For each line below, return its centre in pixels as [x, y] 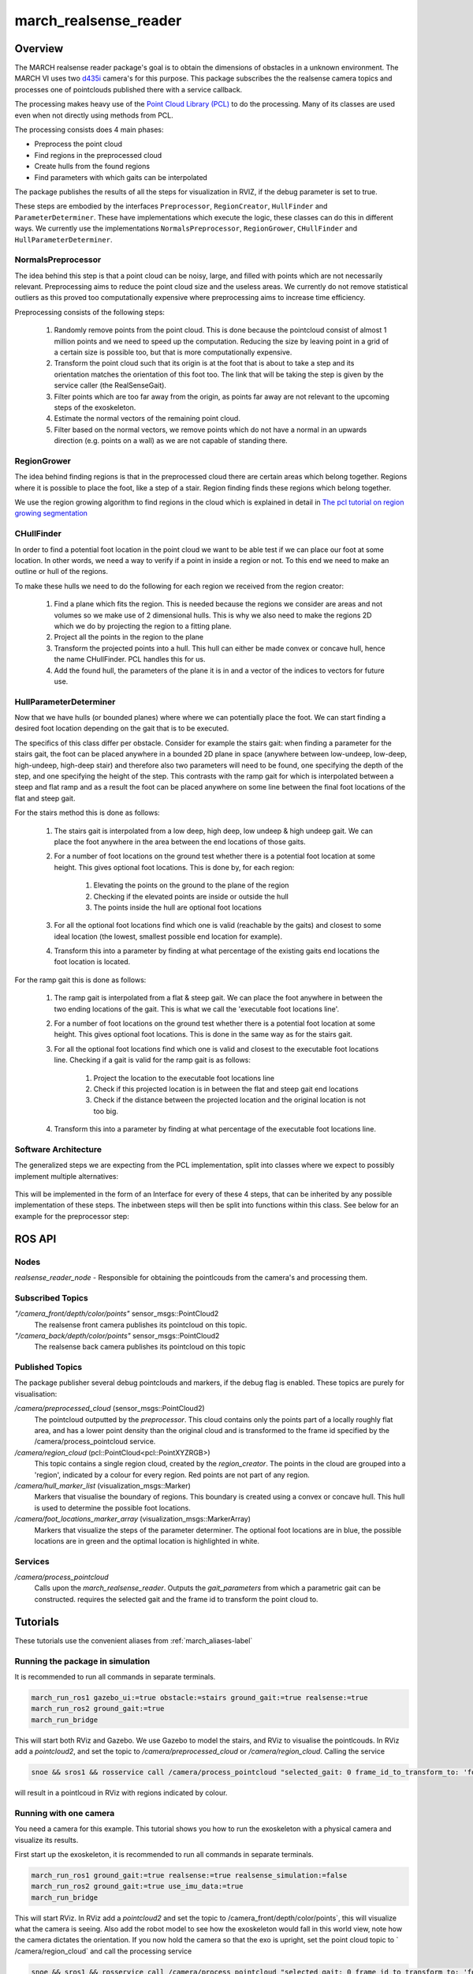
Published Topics [48, 1368]
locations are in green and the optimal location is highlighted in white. [147, 1541]
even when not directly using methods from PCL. [94, 115]
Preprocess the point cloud [78, 144]
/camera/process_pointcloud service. [95, 1442]
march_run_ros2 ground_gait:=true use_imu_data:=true [137, 1886]
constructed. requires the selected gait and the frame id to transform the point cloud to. [176, 1599]
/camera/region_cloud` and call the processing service [103, 1951]
